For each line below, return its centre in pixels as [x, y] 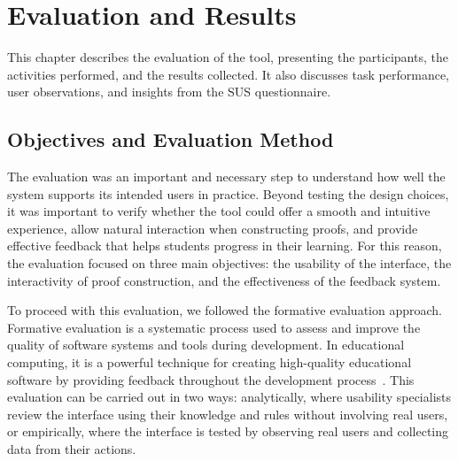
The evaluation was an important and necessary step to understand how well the [226, 177]
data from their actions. [72, 449]
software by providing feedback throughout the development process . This [211, 379]
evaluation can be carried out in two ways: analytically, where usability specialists [229, 397]
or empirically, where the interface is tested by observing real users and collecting [228, 431]
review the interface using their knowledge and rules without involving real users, [228, 414]
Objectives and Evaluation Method [171, 139]
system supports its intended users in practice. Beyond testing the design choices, [228, 193]
